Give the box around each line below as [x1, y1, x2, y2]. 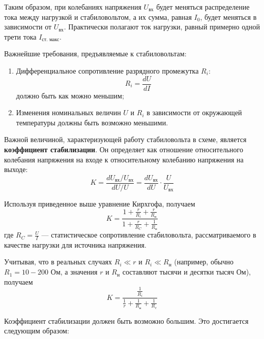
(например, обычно [174, 256, 233, 267]
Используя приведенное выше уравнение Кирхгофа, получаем [4, 198, 195, 209]
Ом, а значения [50, 266, 98, 277]
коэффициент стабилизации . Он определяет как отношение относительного [4, 144, 243, 154]
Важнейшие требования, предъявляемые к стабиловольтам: [4, 48, 187, 59]
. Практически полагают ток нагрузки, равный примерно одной [64, 21, 260, 32]
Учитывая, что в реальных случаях [4, 256, 112, 267]
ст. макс [42, 37, 60, 43]
